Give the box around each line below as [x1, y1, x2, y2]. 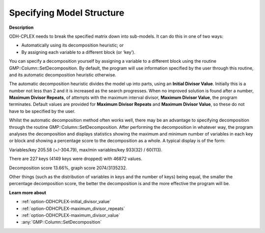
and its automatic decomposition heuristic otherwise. [9, 71, 116, 78]
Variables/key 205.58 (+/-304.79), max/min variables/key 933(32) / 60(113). [9, 147, 162, 153]
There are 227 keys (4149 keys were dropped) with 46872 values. [9, 156, 142, 162]
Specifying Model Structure [9, 7, 125, 18]
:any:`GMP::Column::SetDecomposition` [21, 219, 102, 225]
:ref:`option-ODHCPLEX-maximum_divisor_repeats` [21, 206, 125, 211]
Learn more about [9, 189, 47, 195]
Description [9, 24, 34, 30]
